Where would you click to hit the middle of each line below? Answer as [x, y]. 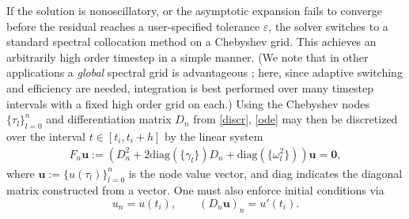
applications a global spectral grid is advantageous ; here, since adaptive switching [204, 72]
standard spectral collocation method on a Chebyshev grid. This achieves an [191, 42]
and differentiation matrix [109, 119]
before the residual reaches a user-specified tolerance [133, 26]
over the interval [46, 136]
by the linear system [214, 136]
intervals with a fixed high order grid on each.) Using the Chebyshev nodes [188, 103]
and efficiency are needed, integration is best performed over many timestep [190, 87]
